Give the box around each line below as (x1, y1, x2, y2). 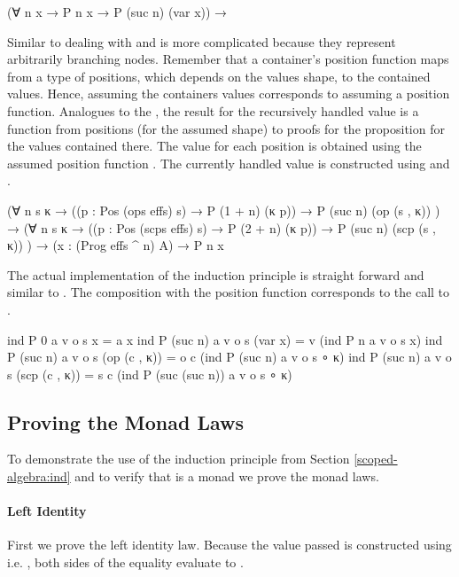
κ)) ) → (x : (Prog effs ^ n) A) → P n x (7, 236, 224, 254)
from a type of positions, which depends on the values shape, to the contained (7, 66, 431, 85)
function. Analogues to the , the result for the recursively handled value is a (7, 101, 419, 120)
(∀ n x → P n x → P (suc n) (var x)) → (7, 3, 228, 20)
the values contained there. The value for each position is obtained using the (7, 136, 422, 155)
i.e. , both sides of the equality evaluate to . (7, 553, 244, 572)
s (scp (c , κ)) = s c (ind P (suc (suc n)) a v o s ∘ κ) (7, 364, 292, 383)
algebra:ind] (7, 467, 71, 486)
